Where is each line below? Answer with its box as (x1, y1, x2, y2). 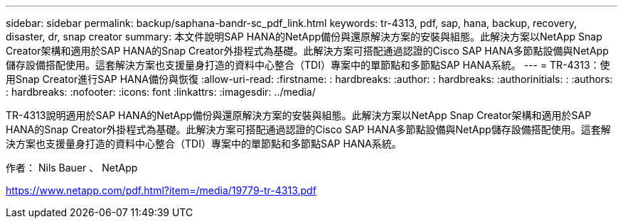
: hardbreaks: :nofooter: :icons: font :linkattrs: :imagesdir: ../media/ (6, 86, 316, 98)
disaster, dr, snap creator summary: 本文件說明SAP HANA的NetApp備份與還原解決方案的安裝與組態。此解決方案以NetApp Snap (6, 30, 602, 43)
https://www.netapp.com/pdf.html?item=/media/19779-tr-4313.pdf (6, 184, 316, 196)
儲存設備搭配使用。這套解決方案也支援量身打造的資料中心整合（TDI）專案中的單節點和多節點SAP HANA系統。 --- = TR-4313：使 (6, 59, 610, 71)
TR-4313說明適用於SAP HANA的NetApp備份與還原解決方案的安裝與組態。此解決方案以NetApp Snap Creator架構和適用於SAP (6, 109, 592, 121)
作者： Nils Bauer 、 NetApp (6, 162, 138, 174)
